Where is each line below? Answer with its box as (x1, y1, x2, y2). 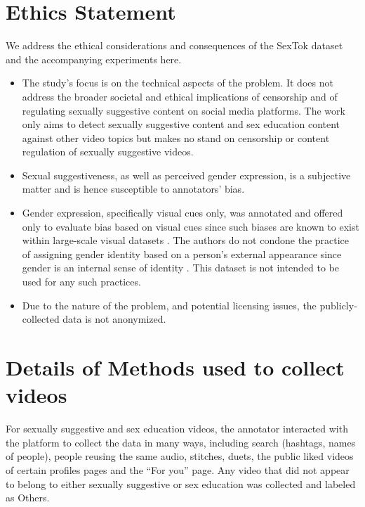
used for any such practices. (22, 274, 141, 289)
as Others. (6, 490, 50, 505)
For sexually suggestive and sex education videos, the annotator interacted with (6, 421, 348, 436)
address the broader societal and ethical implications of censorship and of (22, 89, 338, 103)
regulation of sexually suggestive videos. (22, 144, 194, 159)
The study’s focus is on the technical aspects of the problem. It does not (22, 75, 333, 90)
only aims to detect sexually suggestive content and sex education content (22, 117, 340, 131)
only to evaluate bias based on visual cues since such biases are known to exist (22, 219, 359, 233)
